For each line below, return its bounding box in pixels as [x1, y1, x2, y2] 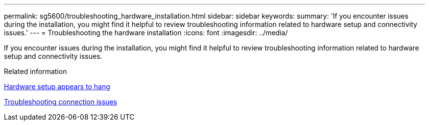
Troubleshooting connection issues [4, 98, 117, 106]
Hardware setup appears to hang [4, 82, 110, 91]
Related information [4, 67, 67, 75]
